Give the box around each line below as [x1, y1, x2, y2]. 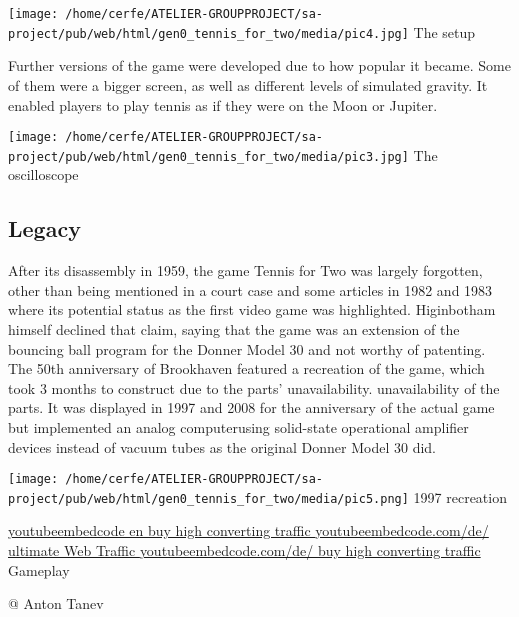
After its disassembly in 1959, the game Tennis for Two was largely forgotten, [8, 260, 483, 281]
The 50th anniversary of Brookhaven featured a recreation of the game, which [8, 358, 485, 379]
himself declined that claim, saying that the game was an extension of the [8, 318, 460, 339]
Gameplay [8, 559, 70, 580]
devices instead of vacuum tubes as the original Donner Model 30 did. [8, 436, 436, 457]
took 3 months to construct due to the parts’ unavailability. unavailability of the [8, 377, 500, 398]
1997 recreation [413, 486, 507, 507]
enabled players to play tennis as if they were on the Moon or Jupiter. [8, 94, 438, 115]
